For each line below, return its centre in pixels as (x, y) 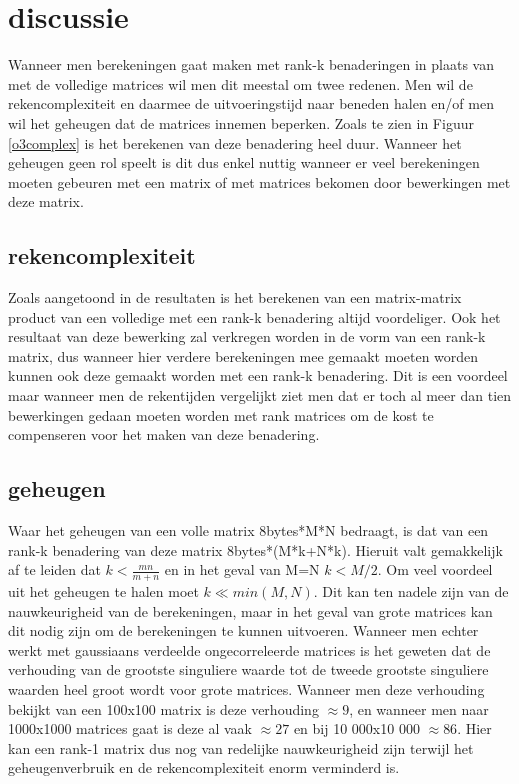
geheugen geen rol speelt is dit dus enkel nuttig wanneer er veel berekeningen (244, 162)
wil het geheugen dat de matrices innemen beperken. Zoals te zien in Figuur (241, 122)
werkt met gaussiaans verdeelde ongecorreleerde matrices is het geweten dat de (249, 649)
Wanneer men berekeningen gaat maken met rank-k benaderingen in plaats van (251, 64)
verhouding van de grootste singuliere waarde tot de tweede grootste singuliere (248, 669)
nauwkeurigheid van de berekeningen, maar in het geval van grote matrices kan (250, 610)
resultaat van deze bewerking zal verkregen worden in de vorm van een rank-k (247, 336)
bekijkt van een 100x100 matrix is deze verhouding (163, 708)
